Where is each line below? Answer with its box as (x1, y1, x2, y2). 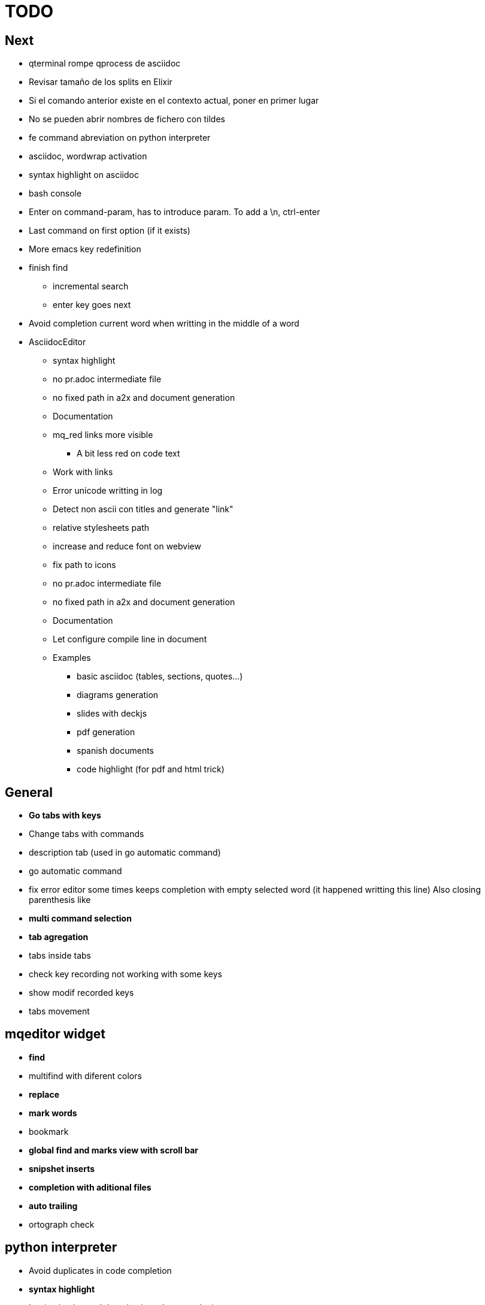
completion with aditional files (29, 1182, 151, 1192)
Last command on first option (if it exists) (29, 225, 190, 236)
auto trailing (29, 1200, 78, 1211)
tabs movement (29, 1006, 90, 1017)
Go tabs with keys (29, 810, 101, 821)
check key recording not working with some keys (29, 969, 222, 980)
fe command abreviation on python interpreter (29, 132, 211, 143)
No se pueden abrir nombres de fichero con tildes (29, 114, 225, 125)
